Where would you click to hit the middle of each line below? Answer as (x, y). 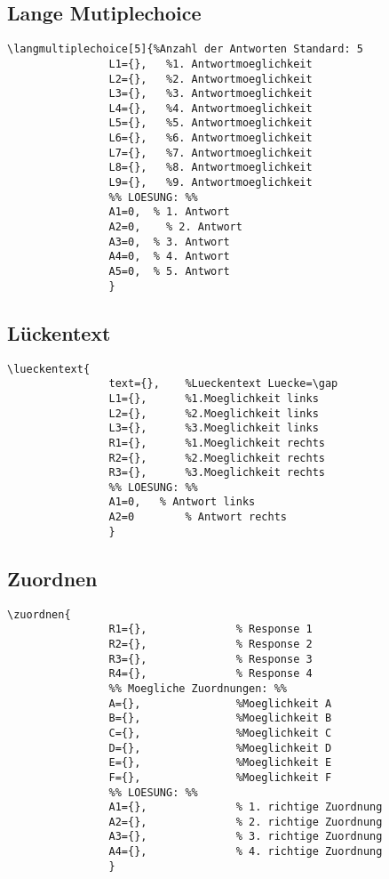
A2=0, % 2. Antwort (175, 227)
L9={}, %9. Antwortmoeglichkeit (210, 183)
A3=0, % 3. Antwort (169, 242)
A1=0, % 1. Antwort (169, 212)
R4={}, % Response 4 (210, 674)
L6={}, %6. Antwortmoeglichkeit (210, 138)
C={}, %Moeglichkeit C (220, 733)
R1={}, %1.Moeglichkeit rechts (217, 443)
